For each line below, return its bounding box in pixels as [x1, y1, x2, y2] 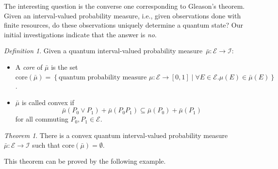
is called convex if [21, 97, 74, 107]
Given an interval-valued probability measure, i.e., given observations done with [4, 10, 241, 20]
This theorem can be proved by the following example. [4, 156, 166, 166]
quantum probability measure [58, 74, 147, 81]
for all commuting [15, 114, 68, 124]
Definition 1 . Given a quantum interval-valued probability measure [4, 46, 203, 56]
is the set [51, 61, 78, 72]
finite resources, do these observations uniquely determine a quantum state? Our [4, 20, 243, 30]
